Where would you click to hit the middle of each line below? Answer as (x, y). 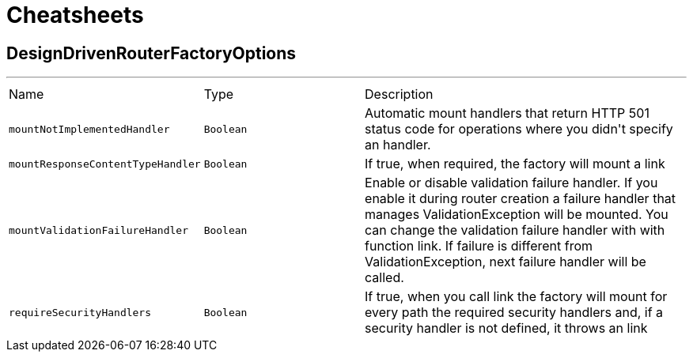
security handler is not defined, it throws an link (506, 328)
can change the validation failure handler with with (515, 230)
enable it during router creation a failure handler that (521, 199)
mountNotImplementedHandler (89, 129)
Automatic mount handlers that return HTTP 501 (507, 113)
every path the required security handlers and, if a (514, 313)
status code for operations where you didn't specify (519, 129)
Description (399, 94)
